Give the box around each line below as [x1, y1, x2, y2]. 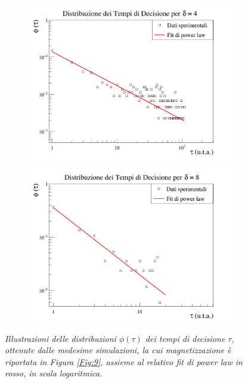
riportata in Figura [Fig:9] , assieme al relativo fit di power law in [5, 355, 243, 368]
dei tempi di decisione [145, 332, 225, 344]
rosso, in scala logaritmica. [5, 367, 103, 379]
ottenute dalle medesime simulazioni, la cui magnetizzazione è [5, 344, 231, 356]
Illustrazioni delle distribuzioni [5, 332, 116, 344]
